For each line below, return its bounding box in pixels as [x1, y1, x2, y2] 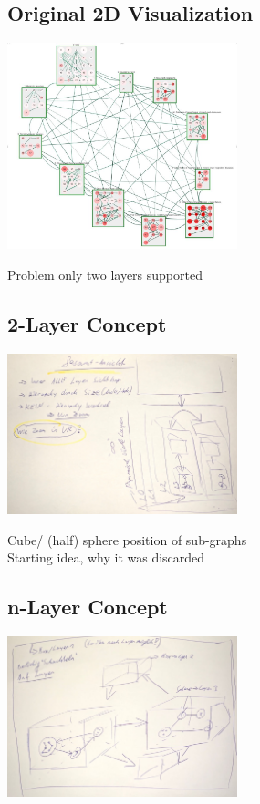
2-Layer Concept [7, 309, 167, 337]
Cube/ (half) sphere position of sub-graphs [7, 530, 247, 549]
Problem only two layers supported [7, 265, 203, 283]
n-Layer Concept [7, 593, 168, 621]
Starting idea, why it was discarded [7, 548, 205, 567]
